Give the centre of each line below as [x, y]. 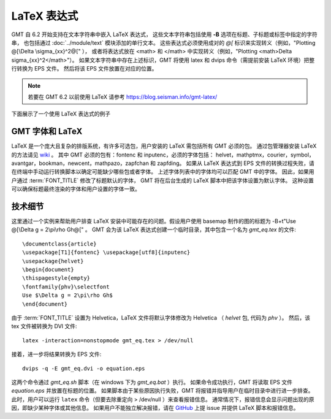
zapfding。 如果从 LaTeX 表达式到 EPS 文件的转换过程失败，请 [236, 163]
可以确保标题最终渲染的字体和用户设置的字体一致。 [76, 189]
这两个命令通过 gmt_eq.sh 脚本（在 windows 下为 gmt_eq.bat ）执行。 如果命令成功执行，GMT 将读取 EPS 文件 [152, 382]
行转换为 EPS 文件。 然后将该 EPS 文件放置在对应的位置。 [84, 69]
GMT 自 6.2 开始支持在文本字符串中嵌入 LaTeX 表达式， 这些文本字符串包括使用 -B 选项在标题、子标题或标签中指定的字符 [165, 34]
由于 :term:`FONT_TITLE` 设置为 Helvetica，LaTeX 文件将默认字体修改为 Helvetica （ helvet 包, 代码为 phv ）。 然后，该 [161, 317]
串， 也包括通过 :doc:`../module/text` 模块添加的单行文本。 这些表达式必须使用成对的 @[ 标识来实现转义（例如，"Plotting [163, 42]
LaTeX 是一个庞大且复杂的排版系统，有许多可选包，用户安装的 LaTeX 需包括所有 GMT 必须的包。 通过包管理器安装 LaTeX [164, 146]
